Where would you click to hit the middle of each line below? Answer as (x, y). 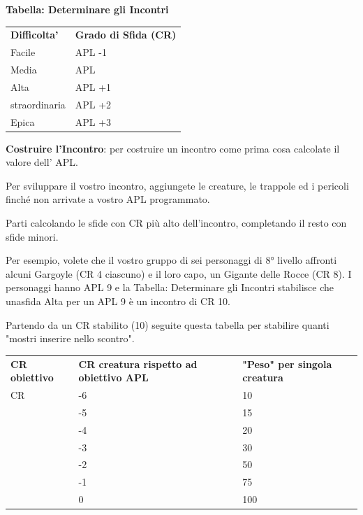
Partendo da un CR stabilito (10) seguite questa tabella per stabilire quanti (168, 324)
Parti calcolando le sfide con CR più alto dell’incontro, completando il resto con (176, 223)
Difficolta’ (35, 35)
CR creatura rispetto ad (138, 364)
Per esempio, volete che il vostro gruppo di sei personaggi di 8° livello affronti (171, 260)
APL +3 (93, 121)
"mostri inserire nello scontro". (70, 338)
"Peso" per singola (287, 364)
